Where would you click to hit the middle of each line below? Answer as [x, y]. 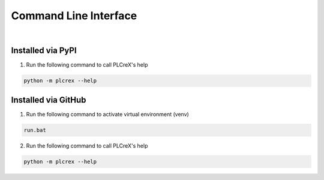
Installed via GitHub [49, 100]
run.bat [35, 130]
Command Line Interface [74, 16]
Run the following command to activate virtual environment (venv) [107, 114]
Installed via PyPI [44, 51]
